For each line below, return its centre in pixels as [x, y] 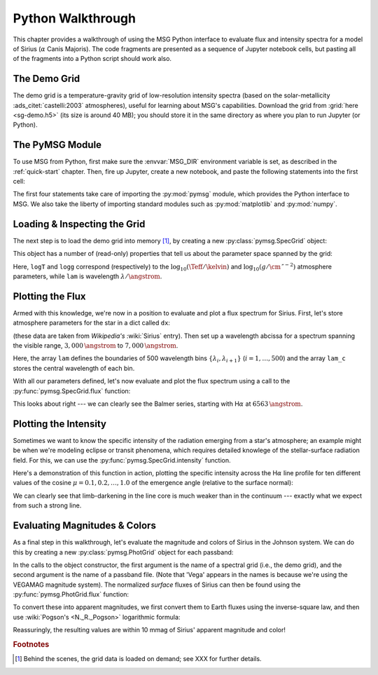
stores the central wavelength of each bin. [74, 368]
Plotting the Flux [49, 296]
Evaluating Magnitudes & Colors [85, 526]
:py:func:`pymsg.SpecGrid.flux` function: [72, 391]
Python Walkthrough [75, 18]
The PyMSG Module [57, 145]
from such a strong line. [47, 505]
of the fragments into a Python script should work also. [92, 59]
